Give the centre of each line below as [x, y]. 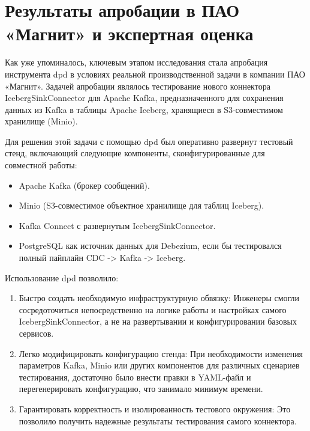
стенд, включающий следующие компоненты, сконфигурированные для [135, 153]
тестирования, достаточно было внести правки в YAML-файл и [135, 377]
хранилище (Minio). [41, 121]
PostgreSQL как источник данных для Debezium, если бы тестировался [150, 246]
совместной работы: [41, 165]
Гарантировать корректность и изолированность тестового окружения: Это [155, 408]
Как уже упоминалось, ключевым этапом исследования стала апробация [136, 62]
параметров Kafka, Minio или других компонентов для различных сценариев [159, 365]
